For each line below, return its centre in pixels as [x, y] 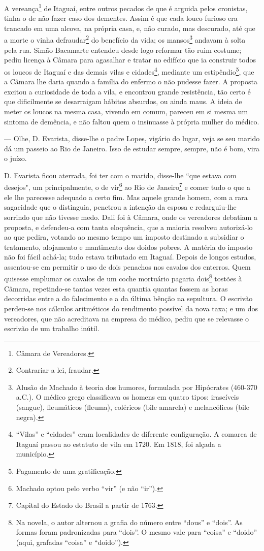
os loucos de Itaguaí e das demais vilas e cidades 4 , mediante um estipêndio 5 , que [129, 71]
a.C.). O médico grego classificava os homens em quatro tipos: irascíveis [127, 397]
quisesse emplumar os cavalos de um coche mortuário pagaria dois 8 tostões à [123, 278]
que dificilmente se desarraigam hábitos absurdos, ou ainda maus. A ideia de [123, 101]
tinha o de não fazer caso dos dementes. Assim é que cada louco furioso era [121, 18]
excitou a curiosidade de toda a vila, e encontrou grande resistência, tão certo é [127, 91]
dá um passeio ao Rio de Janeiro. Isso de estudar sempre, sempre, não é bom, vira [132, 148]
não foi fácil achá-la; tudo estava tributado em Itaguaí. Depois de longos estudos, [130, 257]
